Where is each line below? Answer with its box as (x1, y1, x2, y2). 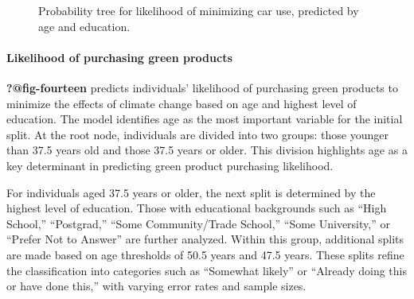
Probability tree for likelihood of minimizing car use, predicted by (38, 2, 359, 18)
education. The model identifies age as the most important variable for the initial (6, 111, 403, 127)
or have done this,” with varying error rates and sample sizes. (6, 278, 307, 294)
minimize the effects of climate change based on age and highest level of (6, 95, 357, 111)
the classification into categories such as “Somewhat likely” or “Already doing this (6, 262, 407, 278)
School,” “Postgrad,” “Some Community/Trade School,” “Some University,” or (6, 215, 390, 231)
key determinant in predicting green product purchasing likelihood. (6, 157, 334, 173)
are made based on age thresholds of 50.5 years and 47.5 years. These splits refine (6, 246, 404, 262)
